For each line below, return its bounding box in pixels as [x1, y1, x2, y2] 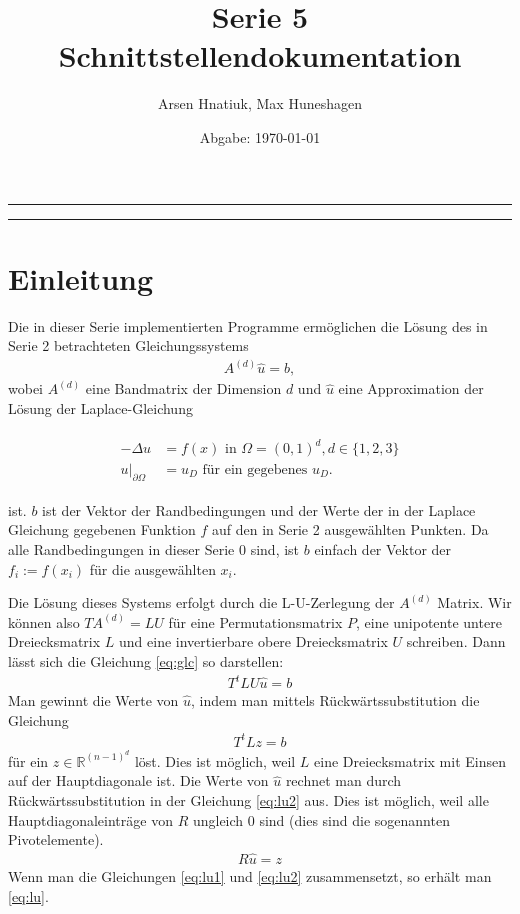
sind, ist [250, 539, 300, 560]
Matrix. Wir [437, 592, 512, 613]
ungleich [192, 809, 244, 830]
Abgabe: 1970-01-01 [199, 126, 321, 147]
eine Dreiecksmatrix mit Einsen [314, 750, 507, 771]
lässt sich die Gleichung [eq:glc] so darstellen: [8, 651, 284, 672]
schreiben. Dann [406, 631, 506, 652]
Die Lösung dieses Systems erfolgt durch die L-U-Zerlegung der [8, 592, 395, 613]
